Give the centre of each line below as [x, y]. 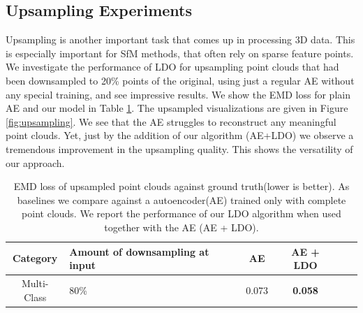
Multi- [35, 283]
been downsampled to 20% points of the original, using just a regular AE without [180, 80]
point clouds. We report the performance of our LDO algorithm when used [181, 213]
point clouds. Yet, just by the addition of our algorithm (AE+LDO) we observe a [180, 135]
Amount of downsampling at [139, 251]
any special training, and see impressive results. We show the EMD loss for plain [178, 94]
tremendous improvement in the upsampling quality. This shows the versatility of [179, 148]
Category [35, 258]
